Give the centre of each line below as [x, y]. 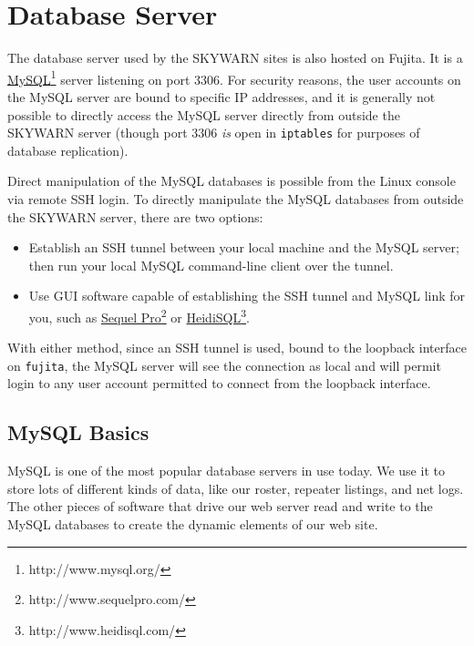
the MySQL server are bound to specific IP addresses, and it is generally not [222, 96]
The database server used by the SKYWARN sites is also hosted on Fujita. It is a [235, 58]
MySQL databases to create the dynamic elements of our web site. [193, 524]
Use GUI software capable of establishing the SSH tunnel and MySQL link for [247, 296]
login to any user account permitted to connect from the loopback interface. [219, 383]
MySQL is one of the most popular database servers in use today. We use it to [226, 471]
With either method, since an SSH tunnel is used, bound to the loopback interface [237, 348]
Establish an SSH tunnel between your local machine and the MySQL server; [244, 247]
